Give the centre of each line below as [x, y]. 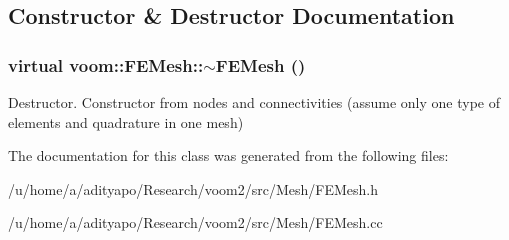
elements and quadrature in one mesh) [126, 121]
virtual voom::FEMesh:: [106, 64]
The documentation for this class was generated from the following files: [228, 155]
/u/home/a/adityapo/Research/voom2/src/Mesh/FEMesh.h [193, 188]
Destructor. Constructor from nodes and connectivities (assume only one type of [254, 102]
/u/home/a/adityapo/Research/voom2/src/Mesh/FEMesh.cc [195, 222]
